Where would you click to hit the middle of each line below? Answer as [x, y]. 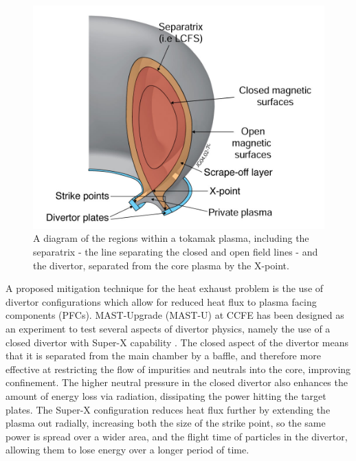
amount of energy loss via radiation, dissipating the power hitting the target [166, 395]
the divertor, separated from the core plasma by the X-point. [161, 265]
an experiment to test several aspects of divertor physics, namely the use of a [168, 328]
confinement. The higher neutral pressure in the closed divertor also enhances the [177, 382]
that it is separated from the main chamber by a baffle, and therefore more [163, 356]
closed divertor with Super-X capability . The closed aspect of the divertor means [177, 342]
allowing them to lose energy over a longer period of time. [127, 450]
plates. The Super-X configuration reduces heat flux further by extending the [168, 409]
